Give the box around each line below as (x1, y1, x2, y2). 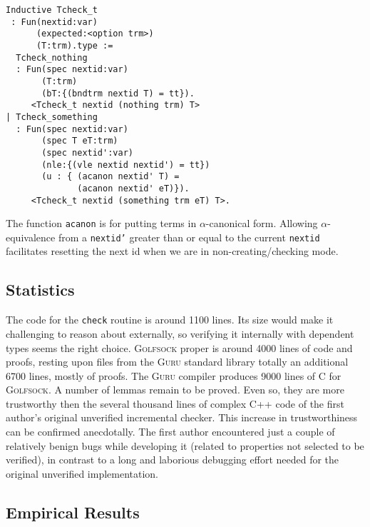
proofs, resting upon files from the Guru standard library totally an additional (6, 354, 349, 369)
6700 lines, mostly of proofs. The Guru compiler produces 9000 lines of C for (6, 368, 341, 383)
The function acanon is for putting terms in (6, 216, 197, 231)
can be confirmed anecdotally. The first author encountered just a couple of (6, 424, 335, 439)
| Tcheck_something (6, 111, 98, 122)
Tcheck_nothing (16, 52, 88, 63)
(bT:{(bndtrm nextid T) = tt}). (41, 88, 195, 99)
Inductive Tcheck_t (6, 5, 98, 15)
